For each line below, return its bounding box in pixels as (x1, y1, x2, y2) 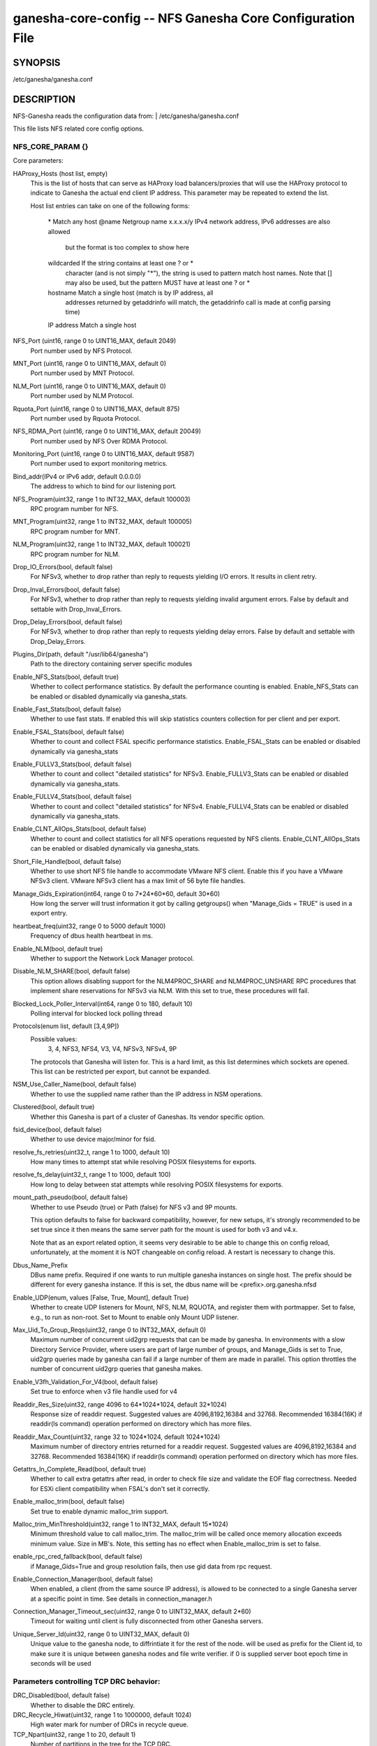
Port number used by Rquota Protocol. (30, 414, 141, 423)
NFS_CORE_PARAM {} (13, 142, 89, 152)
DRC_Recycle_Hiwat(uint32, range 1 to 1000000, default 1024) (13, 1710, 192, 1719)
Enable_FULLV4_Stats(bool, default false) (13, 793, 132, 801)
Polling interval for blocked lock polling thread (30, 1009, 163, 1018)
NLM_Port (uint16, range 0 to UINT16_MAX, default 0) (13, 381, 167, 390)
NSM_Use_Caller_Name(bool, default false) (13, 1080, 137, 1089)
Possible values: (30, 1034, 77, 1043)
